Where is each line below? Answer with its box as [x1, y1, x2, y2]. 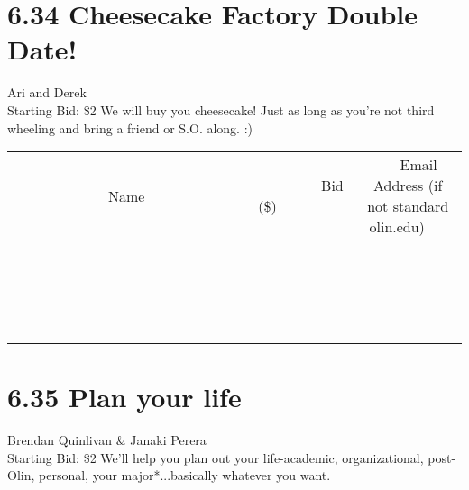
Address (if [373, 175, 443, 196]
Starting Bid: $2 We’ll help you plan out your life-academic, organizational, [7, 448, 424, 467]
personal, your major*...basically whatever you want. [39, 466, 331, 485]
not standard [367, 195, 449, 217]
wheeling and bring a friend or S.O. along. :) [7, 118, 253, 137]
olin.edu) [369, 216, 425, 238]
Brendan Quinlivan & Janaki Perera [7, 431, 207, 449]
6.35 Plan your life [7, 378, 242, 415]
